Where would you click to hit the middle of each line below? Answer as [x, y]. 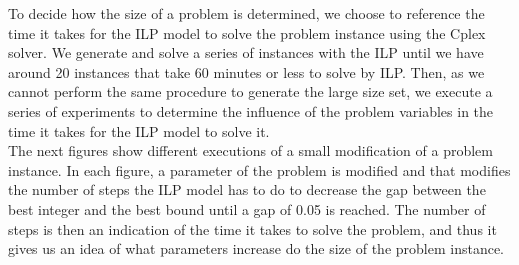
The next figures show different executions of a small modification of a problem [250, 150]
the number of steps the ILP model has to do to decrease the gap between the [247, 189]
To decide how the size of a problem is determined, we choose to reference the [246, 13]
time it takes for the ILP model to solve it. [139, 130]
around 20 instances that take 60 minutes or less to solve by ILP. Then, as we [246, 71]
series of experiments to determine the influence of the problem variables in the [251, 110]
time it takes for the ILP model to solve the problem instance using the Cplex [247, 32]
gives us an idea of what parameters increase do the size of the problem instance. [256, 248]
